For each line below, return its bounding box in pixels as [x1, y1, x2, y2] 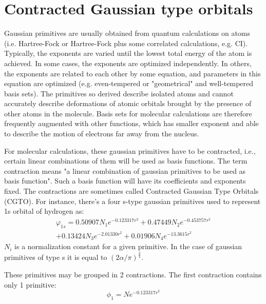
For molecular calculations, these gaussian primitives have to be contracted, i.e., [4, 145, 256, 156]
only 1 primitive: [4, 279, 56, 290]
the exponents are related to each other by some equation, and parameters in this [4, 68, 261, 78]
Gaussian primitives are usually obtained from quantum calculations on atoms [4, 28, 251, 38]
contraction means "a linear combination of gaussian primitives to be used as [4, 165, 246, 176]
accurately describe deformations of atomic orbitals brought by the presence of [4, 98, 252, 109]
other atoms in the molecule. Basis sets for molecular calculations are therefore [4, 108, 252, 118]
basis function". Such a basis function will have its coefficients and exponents [4, 175, 246, 186]
